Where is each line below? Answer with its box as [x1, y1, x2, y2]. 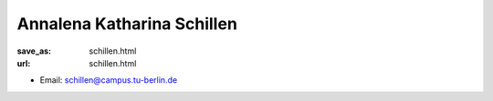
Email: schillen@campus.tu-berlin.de [39, 75, 178, 86]
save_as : [16, 45, 52, 56]
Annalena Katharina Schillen [16, 14, 237, 34]
